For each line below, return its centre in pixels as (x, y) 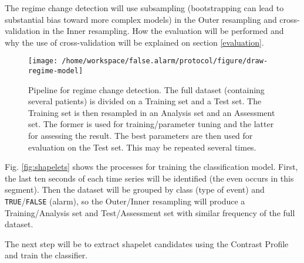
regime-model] (56, 71)
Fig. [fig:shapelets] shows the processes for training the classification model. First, (151, 167)
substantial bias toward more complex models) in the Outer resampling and (141, 19)
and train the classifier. (46, 255)
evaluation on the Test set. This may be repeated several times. (142, 147)
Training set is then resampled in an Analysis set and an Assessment (152, 112)
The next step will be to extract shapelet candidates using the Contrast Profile (147, 243)
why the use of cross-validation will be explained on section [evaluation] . (134, 42)
